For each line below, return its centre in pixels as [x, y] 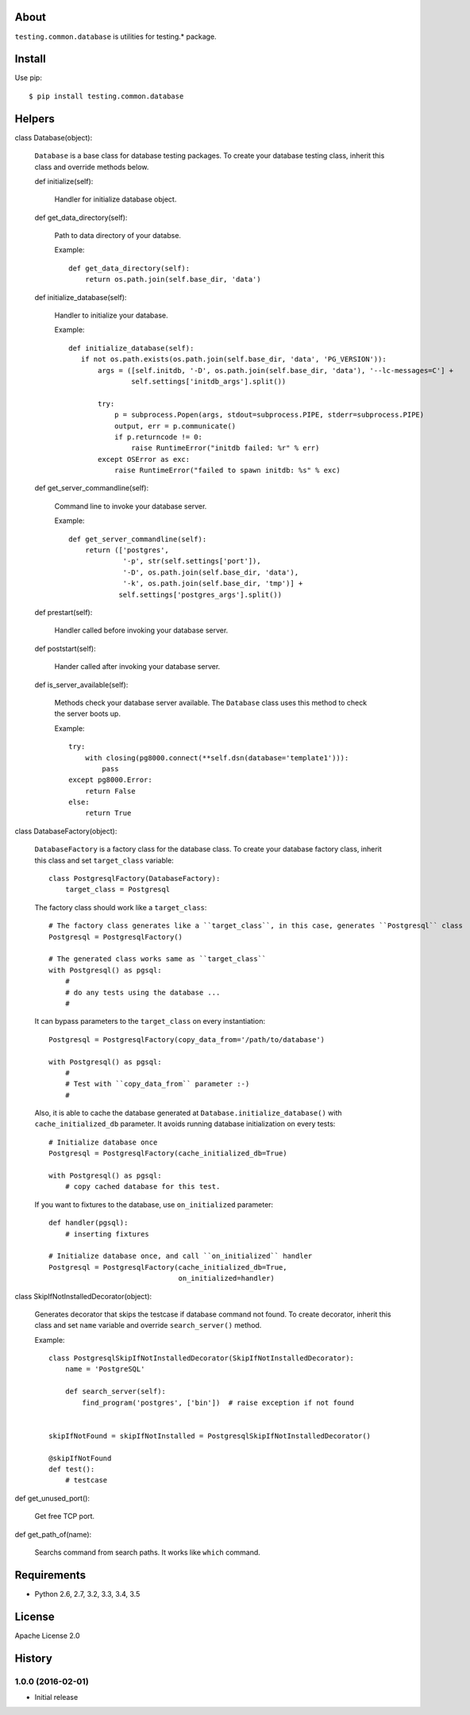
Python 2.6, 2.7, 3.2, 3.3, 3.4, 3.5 [87, 1594]
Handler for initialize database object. [116, 199]
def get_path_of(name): [53, 1534]
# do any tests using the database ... [143, 992]
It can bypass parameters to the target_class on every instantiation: [150, 1021]
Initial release [56, 1697]
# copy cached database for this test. [143, 1187]
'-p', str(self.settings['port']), [192, 561]
